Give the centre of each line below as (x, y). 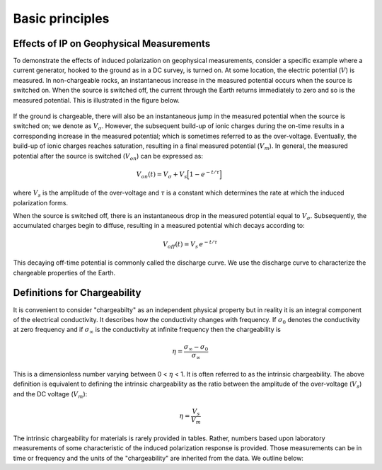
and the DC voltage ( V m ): (50, 395)
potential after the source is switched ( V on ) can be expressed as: (108, 157)
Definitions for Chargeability (77, 293)
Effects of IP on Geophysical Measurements (112, 44)
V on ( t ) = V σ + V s (162, 175)
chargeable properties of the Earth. (64, 273)
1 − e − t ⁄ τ (204, 174)
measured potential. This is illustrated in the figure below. (97, 100)
